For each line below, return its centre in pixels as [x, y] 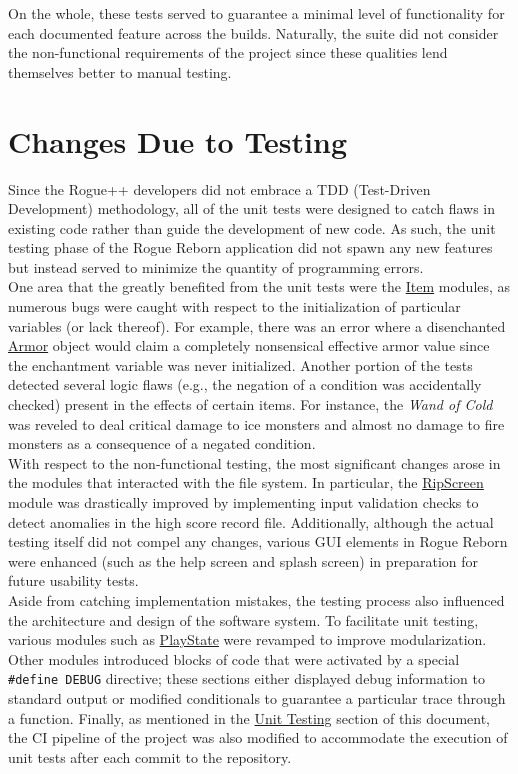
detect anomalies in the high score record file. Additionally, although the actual [251, 521]
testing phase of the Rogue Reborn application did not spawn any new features [250, 247]
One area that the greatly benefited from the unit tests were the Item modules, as [259, 286]
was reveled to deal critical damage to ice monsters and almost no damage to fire [256, 423]
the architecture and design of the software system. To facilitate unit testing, [243, 619]
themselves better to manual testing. [120, 71]
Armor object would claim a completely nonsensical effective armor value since [249, 345]
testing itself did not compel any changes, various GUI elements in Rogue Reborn [258, 541]
